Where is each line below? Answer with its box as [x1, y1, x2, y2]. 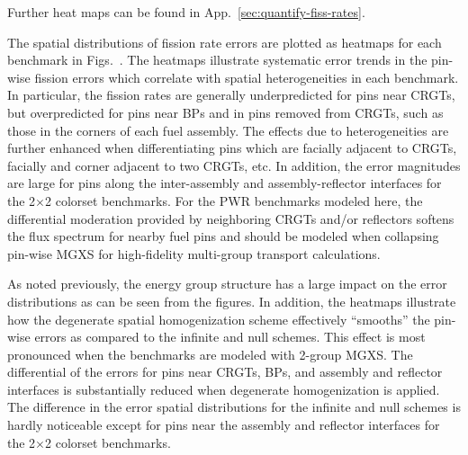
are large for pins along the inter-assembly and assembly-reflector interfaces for [7, 174, 442, 192]
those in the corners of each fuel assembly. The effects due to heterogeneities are [7, 120, 449, 139]
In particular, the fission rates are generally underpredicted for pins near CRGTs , [7, 85, 455, 104]
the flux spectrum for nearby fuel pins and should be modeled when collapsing [7, 227, 439, 245]
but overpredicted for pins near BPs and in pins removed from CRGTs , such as [7, 103, 444, 121]
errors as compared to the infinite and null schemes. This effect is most [34, 327, 426, 346]
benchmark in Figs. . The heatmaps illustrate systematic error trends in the [7, 50, 427, 69]
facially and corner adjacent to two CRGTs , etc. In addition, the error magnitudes [7, 156, 461, 174]
